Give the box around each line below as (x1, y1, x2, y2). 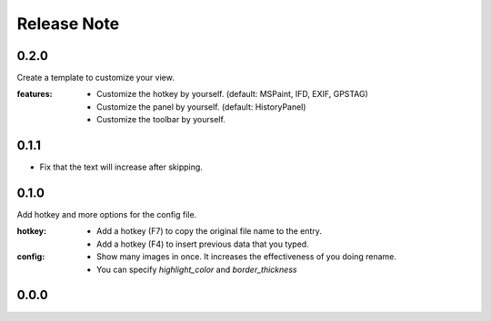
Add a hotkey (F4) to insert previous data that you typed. (96, 238, 309, 249)
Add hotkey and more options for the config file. (16, 209, 197, 220)
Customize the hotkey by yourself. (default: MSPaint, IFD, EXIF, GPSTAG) (96, 89, 368, 100)
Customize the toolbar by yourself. (96, 114, 226, 125)
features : (16, 89, 53, 100)
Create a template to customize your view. (16, 73, 175, 83)
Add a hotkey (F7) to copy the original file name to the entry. (96, 226, 323, 237)
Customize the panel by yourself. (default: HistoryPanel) (96, 101, 306, 112)
